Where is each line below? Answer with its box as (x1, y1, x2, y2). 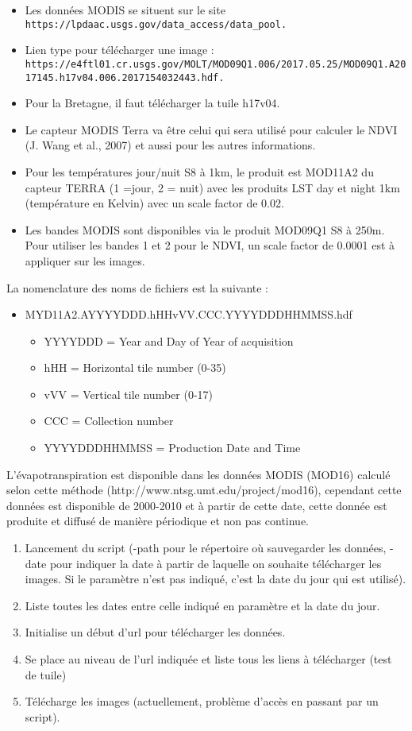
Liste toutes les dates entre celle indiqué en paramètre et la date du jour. (25, 597, 380, 613)
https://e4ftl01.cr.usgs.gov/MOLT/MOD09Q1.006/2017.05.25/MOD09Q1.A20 (25, 58, 406, 70)
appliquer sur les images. (25, 252, 145, 269)
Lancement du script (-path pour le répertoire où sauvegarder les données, (25, 540, 387, 556)
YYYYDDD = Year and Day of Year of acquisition (44, 332, 294, 349)
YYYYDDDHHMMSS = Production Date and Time (44, 439, 301, 456)
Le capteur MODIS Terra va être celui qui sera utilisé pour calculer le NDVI (25, 121, 398, 137)
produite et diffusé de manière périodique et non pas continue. (6, 512, 310, 529)
